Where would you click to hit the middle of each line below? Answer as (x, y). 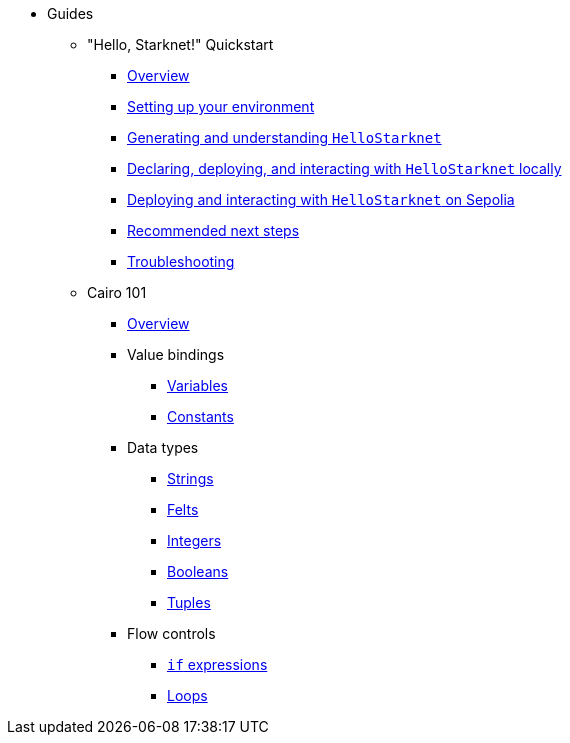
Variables (197, 385)
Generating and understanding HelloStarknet (284, 137)
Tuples (189, 602)
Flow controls (171, 633)
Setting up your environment (221, 106)
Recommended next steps (213, 230)
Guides (70, 13)
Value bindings (176, 354)
